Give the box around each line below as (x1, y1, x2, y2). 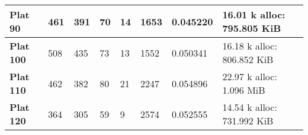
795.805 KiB (222, 21, 281, 35)
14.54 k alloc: (222, 100, 277, 114)
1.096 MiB (222, 83, 265, 97)
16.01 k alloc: (222, 8, 285, 21)
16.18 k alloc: (222, 39, 277, 52)
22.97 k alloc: (222, 70, 277, 83)
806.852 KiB (222, 52, 274, 66)
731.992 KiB (222, 114, 274, 127)
